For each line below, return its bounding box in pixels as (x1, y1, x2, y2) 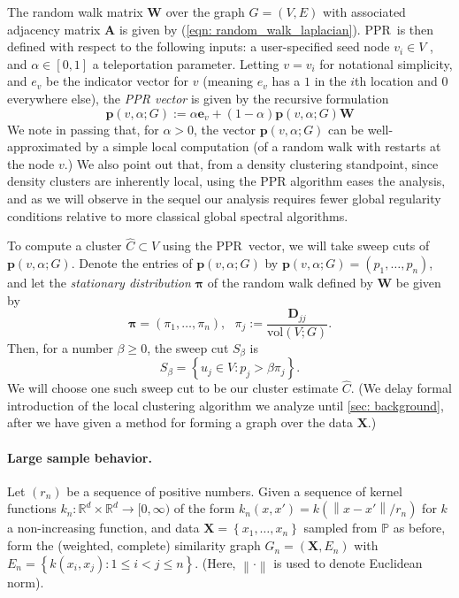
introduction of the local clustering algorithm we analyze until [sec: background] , (7, 395, 444, 414)
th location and (355, 72, 438, 90)
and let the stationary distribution (7, 272, 191, 291)
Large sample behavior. (7, 448, 152, 466)
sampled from (303, 518, 378, 537)
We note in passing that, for (7, 119, 159, 138)
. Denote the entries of (71, 253, 193, 272)
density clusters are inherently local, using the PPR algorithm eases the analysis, (7, 172, 446, 190)
